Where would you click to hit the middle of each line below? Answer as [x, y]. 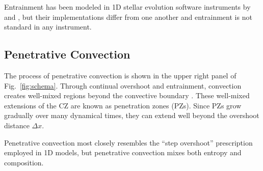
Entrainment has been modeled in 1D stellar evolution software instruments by [127, 7]
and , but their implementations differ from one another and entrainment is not [128, 17]
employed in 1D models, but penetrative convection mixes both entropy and [123, 152]
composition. [24, 162]
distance [17, 125]
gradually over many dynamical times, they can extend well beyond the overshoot [132, 115]
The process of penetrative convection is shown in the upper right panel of [120, 75]
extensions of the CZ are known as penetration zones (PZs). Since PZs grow [123, 105]
